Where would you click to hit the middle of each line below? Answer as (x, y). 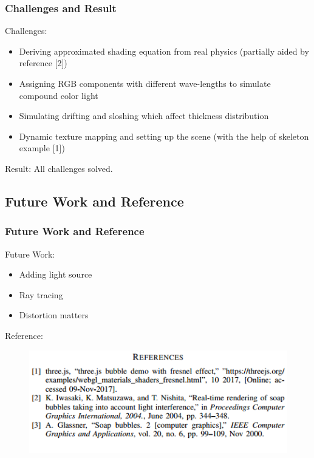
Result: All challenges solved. (59, 168)
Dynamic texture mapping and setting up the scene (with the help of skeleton (164, 136)
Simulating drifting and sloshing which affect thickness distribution (144, 116)
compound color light (59, 95)
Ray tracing (41, 294)
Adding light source (56, 274)
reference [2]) (43, 63)
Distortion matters (54, 315)
